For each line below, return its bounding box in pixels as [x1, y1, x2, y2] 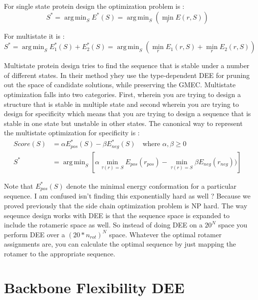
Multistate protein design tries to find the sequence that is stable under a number [4, 60, 250, 71]
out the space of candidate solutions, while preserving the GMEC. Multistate [4, 79, 236, 90]
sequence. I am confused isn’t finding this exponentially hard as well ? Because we [4, 191, 251, 201]
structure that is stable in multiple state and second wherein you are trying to [4, 99, 239, 109]
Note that [4, 180, 33, 191]
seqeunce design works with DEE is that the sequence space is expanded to [4, 210, 230, 220]
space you [218, 220, 248, 230]
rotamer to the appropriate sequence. [4, 248, 115, 258]
